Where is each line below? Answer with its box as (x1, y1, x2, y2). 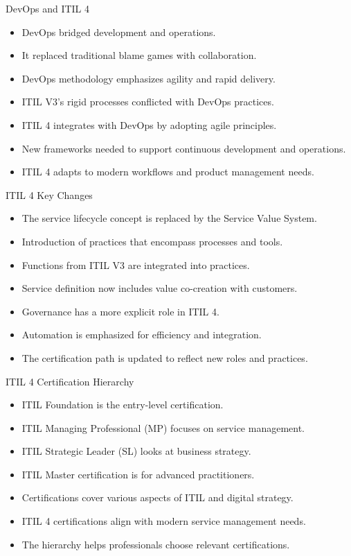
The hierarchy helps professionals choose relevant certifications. (21, 537, 290, 551)
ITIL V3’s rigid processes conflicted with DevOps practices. (21, 94, 274, 109)
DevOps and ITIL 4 (6, 1, 90, 15)
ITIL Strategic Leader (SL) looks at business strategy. (21, 444, 251, 458)
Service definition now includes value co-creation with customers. (21, 281, 298, 295)
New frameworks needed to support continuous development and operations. (21, 141, 346, 155)
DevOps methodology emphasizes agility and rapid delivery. (21, 71, 276, 85)
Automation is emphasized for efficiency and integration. (21, 327, 262, 342)
